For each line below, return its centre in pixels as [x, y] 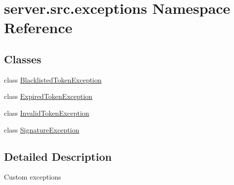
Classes [23, 59]
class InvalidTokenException [47, 113]
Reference [38, 27]
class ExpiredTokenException [48, 96]
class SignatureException [42, 129]
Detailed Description [58, 156]
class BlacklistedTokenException [53, 79]
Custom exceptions [33, 177]
